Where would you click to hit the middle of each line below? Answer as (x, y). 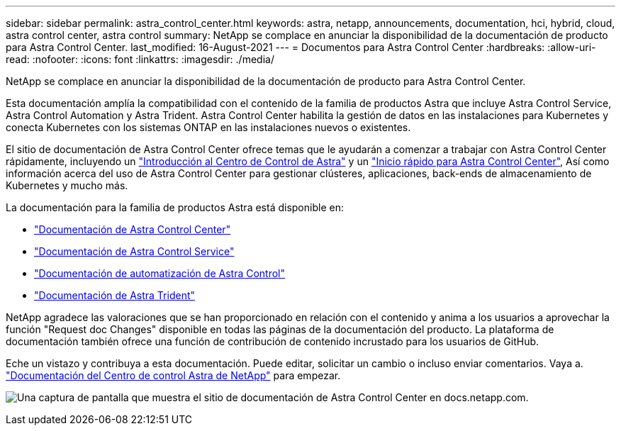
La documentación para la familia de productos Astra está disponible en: (175, 207)
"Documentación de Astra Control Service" (134, 251)
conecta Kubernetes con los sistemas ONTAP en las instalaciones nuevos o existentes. (208, 127)
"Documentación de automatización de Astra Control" (160, 273)
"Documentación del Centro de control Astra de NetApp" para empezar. (173, 375)
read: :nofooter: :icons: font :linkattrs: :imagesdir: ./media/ (140, 59)
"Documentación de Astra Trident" (115, 295)
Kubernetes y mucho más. (67, 185)
